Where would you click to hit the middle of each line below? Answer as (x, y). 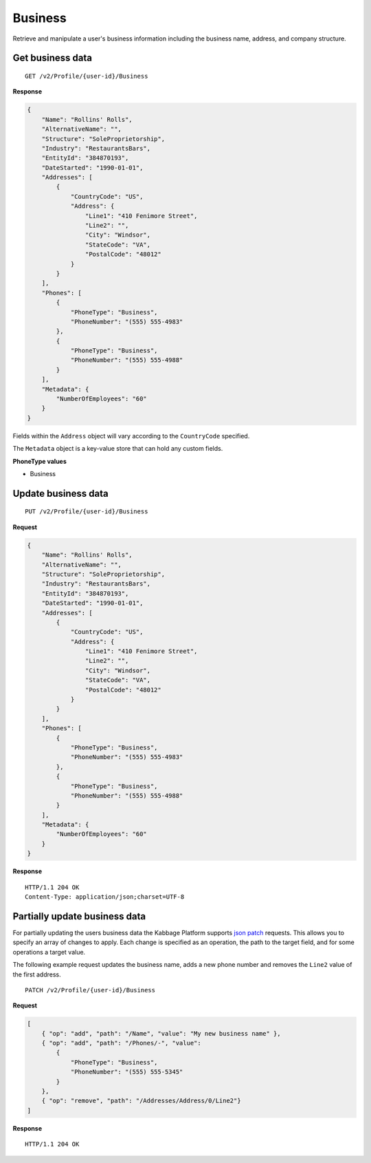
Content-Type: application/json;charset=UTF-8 (105, 897)
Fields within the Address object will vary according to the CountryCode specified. (131, 436)
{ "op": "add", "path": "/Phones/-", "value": (122, 1043)
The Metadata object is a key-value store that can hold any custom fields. (118, 449)
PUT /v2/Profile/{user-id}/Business (87, 512)
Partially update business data (79, 916)
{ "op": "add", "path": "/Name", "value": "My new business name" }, (161, 1033)
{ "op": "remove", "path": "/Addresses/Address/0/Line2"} (141, 1101)
